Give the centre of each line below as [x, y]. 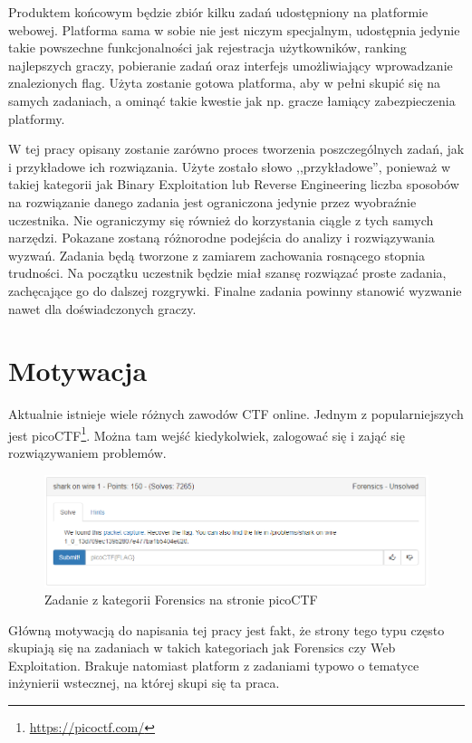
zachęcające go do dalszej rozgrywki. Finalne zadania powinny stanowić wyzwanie [235, 290]
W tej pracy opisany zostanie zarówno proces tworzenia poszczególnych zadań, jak [236, 149]
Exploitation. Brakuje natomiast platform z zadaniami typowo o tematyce [214, 665]
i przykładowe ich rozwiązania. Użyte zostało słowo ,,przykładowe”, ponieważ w [230, 166]
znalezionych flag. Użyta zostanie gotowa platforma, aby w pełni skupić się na [225, 83]
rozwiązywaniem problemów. [87, 453]
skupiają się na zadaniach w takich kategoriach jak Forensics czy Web [202, 648]
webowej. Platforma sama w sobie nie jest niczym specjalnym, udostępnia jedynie [234, 29]
